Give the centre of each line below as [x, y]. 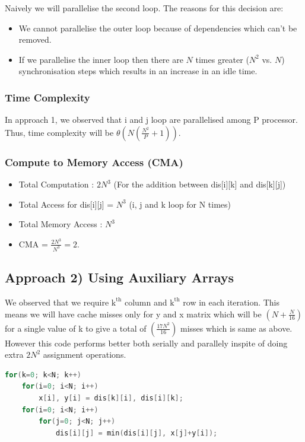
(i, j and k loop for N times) [180, 204]
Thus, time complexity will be [59, 132]
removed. [35, 39]
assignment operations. [85, 354]
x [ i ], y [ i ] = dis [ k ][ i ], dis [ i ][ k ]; [111, 398]
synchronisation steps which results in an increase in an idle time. [138, 71]
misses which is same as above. [236, 328]
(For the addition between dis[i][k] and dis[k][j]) [200, 184]
